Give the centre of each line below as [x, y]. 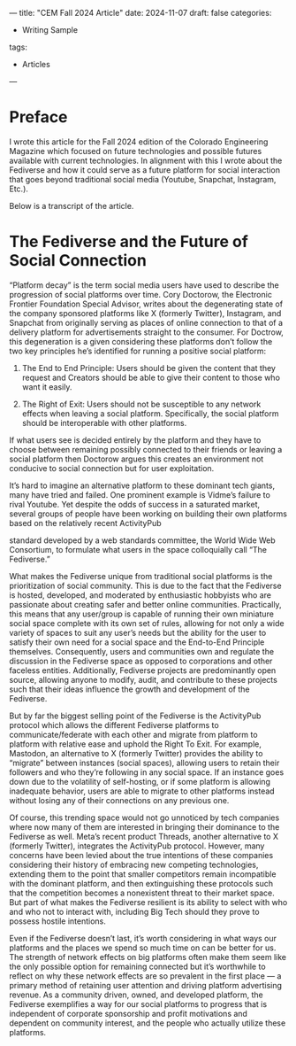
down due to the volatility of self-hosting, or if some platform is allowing [140, 781]
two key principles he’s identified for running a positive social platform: [138, 351]
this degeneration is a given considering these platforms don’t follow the [141, 341]
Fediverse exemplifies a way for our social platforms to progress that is [138, 1003]
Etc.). [19, 189]
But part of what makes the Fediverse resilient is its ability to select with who [148, 902]
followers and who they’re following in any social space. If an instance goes [147, 772]
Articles [36, 64]
